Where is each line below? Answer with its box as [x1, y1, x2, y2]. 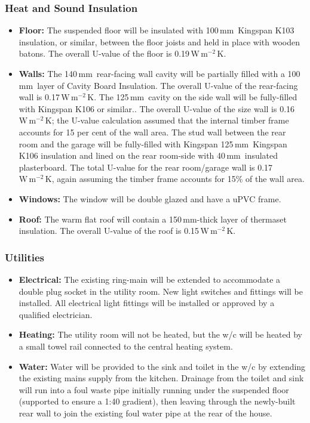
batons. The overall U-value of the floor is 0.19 [19, 47, 190, 60]
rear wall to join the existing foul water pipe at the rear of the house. [19, 406, 272, 419]
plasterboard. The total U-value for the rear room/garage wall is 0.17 [19, 160, 273, 173]
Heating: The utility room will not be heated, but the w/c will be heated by [19, 328, 302, 341]
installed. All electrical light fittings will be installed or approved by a [19, 297, 275, 309]
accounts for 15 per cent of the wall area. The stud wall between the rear [19, 125, 286, 138]
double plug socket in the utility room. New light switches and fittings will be [19, 285, 303, 297]
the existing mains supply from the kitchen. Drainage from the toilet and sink [19, 372, 304, 384]
